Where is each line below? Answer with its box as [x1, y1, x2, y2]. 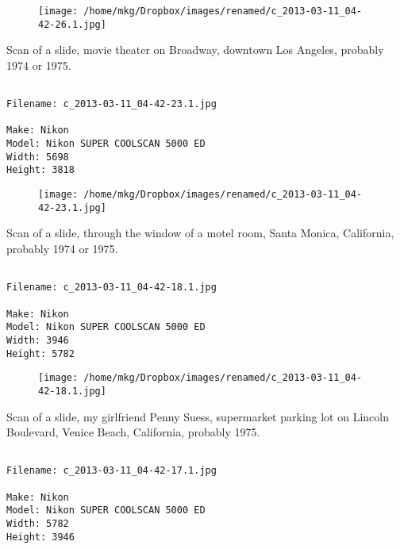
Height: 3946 [6, 531, 75, 543]
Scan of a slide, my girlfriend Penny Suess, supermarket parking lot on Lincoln [6, 408, 389, 424]
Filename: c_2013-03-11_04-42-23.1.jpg [6, 98, 217, 110]
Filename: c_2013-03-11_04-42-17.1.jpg [6, 465, 217, 477]
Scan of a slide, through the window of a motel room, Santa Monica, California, [6, 225, 394, 241]
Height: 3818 [6, 164, 75, 176]
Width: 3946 [6, 334, 69, 346]
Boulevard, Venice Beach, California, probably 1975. [6, 424, 260, 440]
